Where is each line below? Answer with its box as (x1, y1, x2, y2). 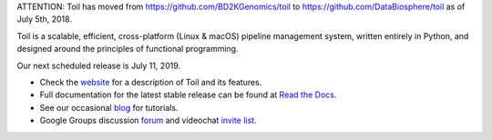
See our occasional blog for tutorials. (39, 102, 179, 113)
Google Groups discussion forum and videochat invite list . (39, 115, 257, 126)
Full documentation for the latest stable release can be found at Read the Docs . (39, 89, 337, 100)
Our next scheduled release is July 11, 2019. (16, 60, 181, 71)
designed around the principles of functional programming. (16, 44, 239, 55)
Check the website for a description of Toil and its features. (39, 76, 262, 87)
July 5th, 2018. (16, 14, 73, 25)
